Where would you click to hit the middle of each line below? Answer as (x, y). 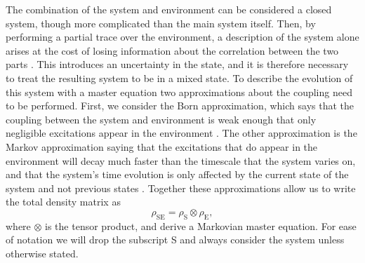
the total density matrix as (63, 202)
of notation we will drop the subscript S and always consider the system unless (175, 240)
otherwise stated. (42, 253)
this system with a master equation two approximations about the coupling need (179, 92)
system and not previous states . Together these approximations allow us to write (181, 188)
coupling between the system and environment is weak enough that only (161, 119)
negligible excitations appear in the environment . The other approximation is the (181, 133)
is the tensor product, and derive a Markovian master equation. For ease (201, 225)
